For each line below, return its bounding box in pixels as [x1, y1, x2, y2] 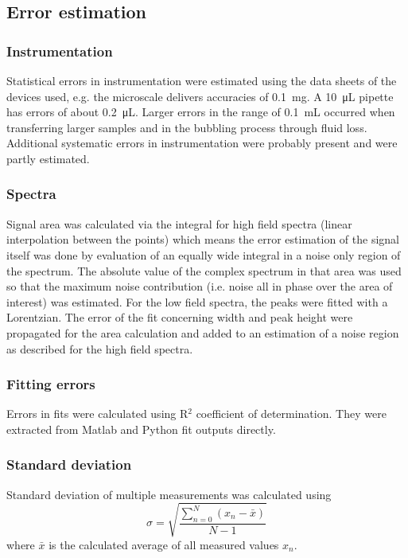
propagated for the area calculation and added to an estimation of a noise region [6, 324, 399, 341]
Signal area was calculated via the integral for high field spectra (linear [6, 215, 352, 232]
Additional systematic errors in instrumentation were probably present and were [6, 135, 398, 151]
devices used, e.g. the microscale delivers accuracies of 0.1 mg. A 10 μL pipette [6, 88, 394, 104]
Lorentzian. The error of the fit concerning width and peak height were [6, 309, 353, 326]
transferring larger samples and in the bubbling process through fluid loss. [6, 119, 367, 135]
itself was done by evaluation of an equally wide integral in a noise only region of [6, 246, 401, 263]
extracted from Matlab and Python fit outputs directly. [6, 420, 276, 437]
